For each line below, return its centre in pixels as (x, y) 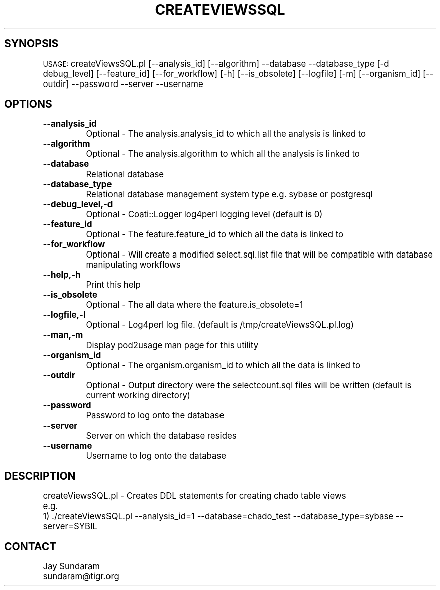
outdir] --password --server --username (123, 84)
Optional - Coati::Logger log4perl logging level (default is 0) (204, 215)
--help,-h (62, 275)
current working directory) (138, 396)
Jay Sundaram (72, 567)
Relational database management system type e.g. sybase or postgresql (229, 194)
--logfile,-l (64, 315)
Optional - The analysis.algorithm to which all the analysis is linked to (223, 154)
